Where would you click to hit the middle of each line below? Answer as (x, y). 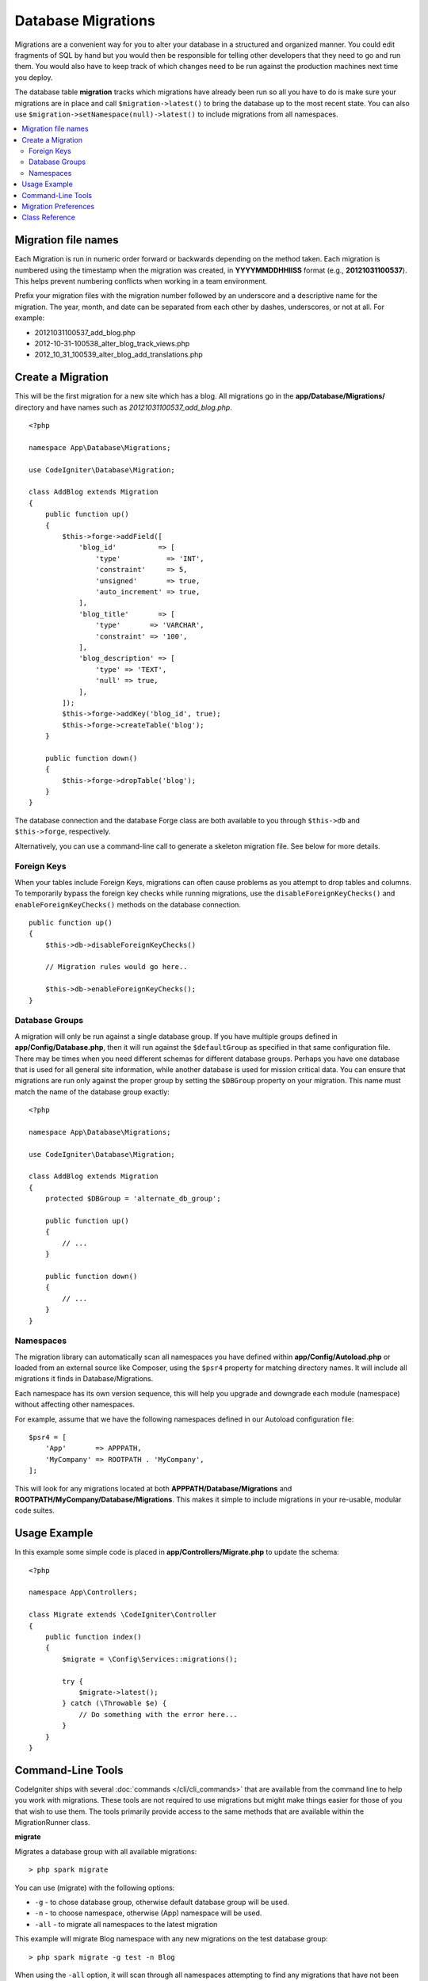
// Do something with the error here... (158, 1714)
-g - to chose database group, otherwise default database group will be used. (162, 1902)
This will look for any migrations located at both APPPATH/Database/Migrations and (153, 1488)
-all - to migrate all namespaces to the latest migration (126, 1924)
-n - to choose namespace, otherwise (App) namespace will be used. (148, 1913)
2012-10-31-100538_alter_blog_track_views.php (112, 344)
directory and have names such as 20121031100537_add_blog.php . (124, 407)
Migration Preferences (58, 207)
